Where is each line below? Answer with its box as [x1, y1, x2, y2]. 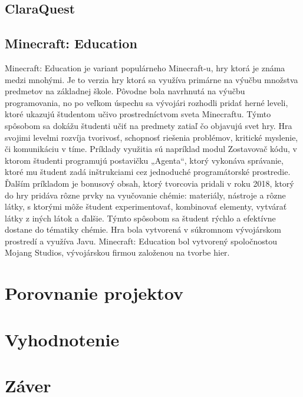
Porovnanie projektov [5, 281, 183, 305]
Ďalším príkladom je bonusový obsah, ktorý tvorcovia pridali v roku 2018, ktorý [5, 177, 294, 189]
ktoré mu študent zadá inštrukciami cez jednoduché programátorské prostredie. [5, 166, 291, 178]
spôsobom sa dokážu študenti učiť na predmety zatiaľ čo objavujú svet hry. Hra [5, 119, 292, 131]
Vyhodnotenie [5, 327, 120, 351]
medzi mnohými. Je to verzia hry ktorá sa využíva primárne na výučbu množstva [5, 73, 298, 85]
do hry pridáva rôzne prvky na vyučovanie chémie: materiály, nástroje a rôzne [5, 188, 286, 201]
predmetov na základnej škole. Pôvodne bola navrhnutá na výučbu [5, 85, 245, 97]
